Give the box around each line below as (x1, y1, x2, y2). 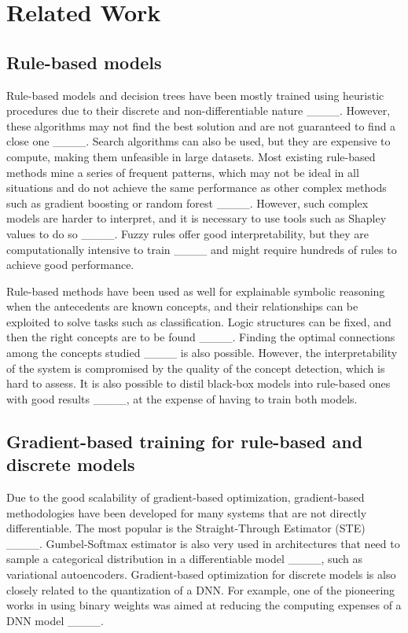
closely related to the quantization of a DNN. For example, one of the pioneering (6, 581, 395, 598)
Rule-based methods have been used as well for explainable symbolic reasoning (6, 282, 385, 299)
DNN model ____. (6, 612, 104, 628)
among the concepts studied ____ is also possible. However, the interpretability (6, 344, 398, 361)
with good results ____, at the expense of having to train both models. (6, 390, 358, 407)
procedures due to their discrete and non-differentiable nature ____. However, (6, 102, 391, 119)
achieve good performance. (6, 256, 134, 273)
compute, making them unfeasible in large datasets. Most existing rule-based (6, 148, 376, 164)
